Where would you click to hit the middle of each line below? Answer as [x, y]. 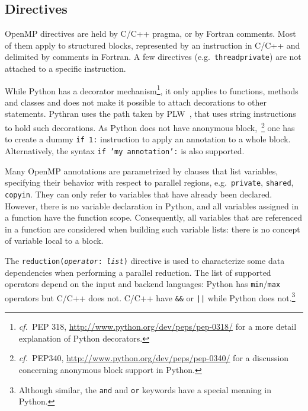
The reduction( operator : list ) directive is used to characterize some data [145, 260]
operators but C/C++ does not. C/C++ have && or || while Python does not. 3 [150, 297]
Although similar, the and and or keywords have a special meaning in [145, 389]
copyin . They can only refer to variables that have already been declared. [139, 194]
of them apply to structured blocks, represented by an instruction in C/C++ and [153, 45]
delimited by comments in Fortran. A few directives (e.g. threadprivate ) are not [153, 57]
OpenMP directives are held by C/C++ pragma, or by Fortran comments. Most [150, 34]
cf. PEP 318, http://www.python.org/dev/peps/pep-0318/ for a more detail [158, 326]
